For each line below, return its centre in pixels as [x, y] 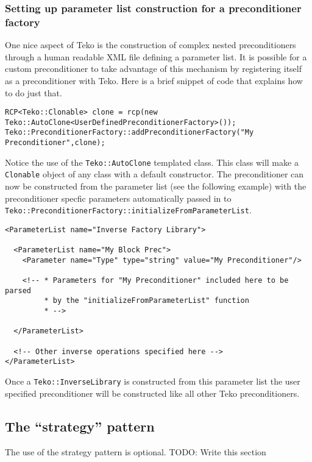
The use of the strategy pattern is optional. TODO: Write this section [136, 451]
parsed [18, 290]
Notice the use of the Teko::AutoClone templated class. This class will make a [152, 162]
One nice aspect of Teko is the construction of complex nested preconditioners [151, 45]
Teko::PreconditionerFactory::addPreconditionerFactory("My [129, 133]
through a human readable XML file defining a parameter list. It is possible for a [156, 56]
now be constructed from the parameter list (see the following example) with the [156, 186]
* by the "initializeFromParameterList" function [147, 301]
